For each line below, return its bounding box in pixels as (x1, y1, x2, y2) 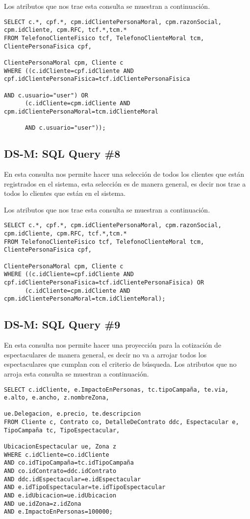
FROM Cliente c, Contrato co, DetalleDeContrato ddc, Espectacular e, (4, 419, 239, 426)
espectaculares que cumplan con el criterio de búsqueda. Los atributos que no (4, 359, 237, 369)
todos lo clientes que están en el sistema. (4, 188, 126, 198)
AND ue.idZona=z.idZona (4, 500, 81, 507)
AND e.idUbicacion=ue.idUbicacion (4, 492, 117, 499)
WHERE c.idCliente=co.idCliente (4, 451, 109, 458)
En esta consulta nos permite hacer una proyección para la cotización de (4, 340, 222, 350)
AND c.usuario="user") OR (4, 92, 88, 99)
